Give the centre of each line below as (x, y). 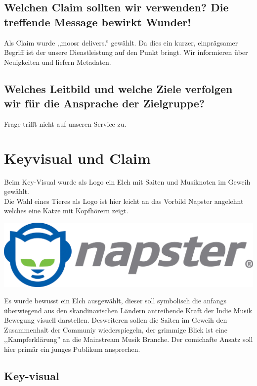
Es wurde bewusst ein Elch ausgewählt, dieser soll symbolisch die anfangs (115, 301)
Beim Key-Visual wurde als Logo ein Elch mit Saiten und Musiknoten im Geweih (127, 181)
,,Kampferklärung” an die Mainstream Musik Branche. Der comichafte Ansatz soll (128, 339)
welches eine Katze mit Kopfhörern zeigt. (66, 211)
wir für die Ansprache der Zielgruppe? (105, 103)
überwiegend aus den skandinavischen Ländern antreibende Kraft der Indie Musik (128, 310)
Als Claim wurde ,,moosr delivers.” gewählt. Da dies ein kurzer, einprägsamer (121, 42)
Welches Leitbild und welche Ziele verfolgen (118, 88)
